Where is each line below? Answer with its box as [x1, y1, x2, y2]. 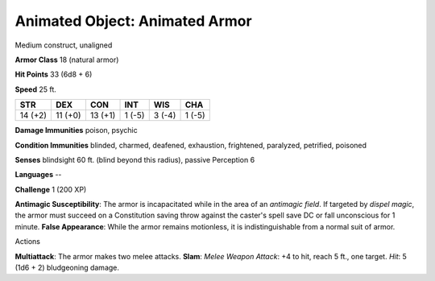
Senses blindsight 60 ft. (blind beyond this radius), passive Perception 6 [14, 155, 255, 164]
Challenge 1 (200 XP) [14, 184, 87, 194]
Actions [14, 237, 40, 246]
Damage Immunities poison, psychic [14, 126, 139, 135]
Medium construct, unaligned [14, 40, 113, 50]
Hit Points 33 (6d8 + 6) [14, 69, 93, 80]
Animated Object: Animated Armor [14, 12, 253, 30]
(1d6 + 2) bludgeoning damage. [14, 262, 120, 273]
